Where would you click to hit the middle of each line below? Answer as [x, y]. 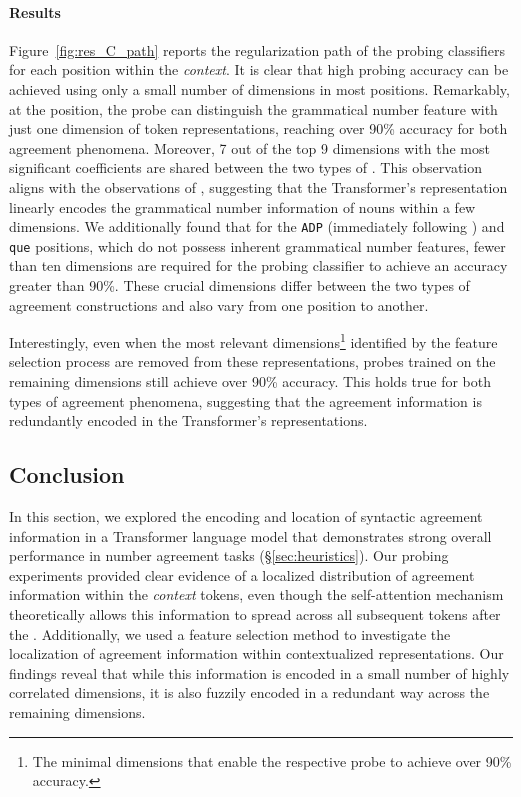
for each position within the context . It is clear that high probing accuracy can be [259, 69]
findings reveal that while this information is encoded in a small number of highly [259, 672]
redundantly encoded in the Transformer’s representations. [188, 420]
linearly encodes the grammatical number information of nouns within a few [242, 206]
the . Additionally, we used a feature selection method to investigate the [230, 633]
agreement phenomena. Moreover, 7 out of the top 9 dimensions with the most [249, 147]
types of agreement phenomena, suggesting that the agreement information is [245, 400]
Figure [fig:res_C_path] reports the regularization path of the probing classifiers [257, 49]
